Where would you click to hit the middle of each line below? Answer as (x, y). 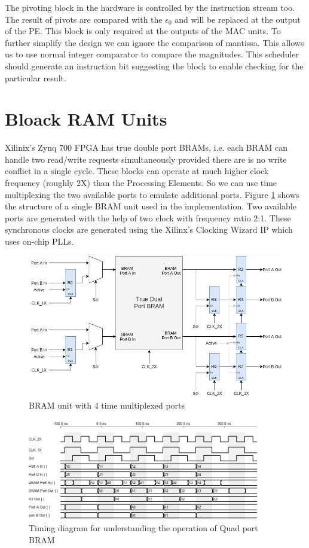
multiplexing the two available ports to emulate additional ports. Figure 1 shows (152, 194)
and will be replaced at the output (238, 19)
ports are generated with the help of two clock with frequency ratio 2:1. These (148, 217)
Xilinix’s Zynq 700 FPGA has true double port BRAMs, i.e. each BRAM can (146, 147)
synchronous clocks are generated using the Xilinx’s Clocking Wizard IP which (149, 229)
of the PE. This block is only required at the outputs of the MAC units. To (143, 31)
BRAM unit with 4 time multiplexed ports (107, 405)
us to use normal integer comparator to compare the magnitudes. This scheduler (152, 54)
